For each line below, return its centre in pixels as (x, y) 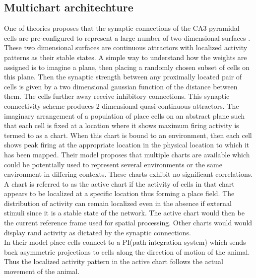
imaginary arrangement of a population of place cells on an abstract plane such (124, 115)
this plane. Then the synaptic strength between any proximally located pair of (123, 77)
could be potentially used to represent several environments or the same (113, 164)
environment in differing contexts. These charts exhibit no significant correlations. (128, 174)
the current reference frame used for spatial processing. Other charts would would (128, 223)
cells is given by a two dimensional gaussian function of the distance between (121, 86)
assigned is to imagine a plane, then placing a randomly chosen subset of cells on (127, 67)
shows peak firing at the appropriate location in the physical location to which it (127, 145)
